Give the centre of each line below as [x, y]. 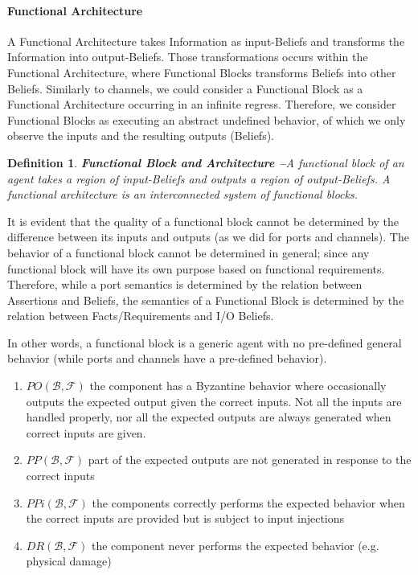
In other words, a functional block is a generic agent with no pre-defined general [205, 342]
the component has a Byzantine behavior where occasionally [238, 386]
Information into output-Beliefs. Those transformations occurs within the [188, 57]
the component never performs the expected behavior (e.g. [235, 545]
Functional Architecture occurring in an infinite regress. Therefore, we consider [202, 104]
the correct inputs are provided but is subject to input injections [185, 518]
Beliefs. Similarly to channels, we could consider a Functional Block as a [185, 88]
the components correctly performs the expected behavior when [248, 502]
